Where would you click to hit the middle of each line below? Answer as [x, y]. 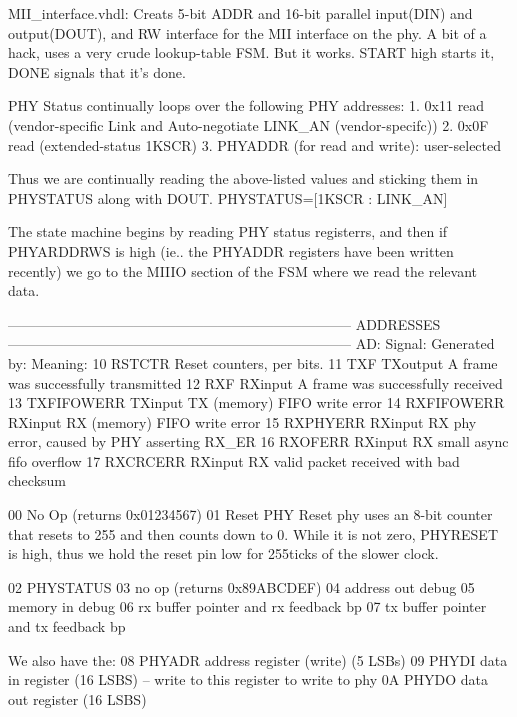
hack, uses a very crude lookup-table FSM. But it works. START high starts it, [251, 52]
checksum [37, 480]
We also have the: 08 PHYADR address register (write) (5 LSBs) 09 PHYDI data [258, 659]
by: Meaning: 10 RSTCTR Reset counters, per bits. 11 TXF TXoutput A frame [253, 362]
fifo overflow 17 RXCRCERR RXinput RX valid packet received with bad [234, 460]
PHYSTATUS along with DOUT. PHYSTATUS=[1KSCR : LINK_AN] [228, 197]
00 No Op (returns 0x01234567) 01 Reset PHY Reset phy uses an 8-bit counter [250, 514]
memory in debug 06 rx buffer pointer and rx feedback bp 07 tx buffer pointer [247, 606]
